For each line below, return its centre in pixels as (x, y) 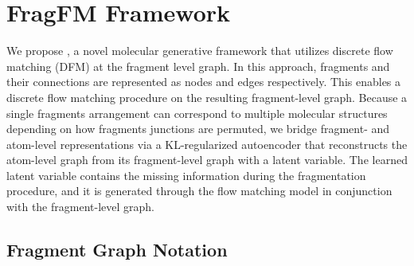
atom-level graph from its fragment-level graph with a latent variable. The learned (207, 160)
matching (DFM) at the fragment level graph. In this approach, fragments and (198, 66)
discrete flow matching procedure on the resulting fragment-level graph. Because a (207, 97)
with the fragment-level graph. (80, 207)
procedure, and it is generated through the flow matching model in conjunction (199, 191)
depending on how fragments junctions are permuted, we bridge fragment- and (198, 129)
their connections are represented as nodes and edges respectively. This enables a (204, 82)
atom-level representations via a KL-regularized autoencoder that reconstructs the (207, 144)
